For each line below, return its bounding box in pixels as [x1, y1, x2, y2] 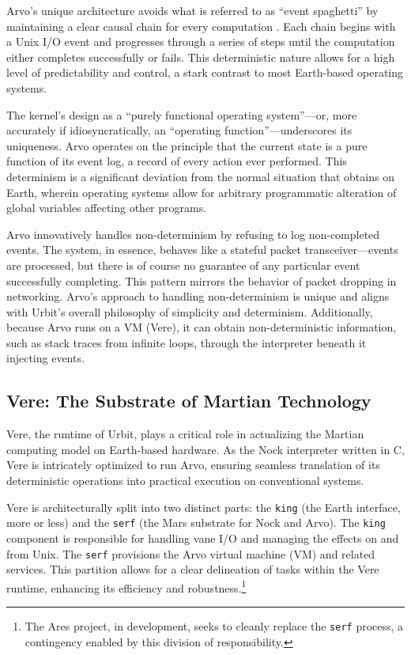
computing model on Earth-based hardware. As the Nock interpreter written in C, [6, 441, 405, 457]
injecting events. [6, 350, 85, 366]
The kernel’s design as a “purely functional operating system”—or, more [6, 106, 357, 123]
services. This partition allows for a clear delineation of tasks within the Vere [6, 561, 379, 577]
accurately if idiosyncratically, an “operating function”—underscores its [6, 122, 353, 138]
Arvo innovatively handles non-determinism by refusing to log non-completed [6, 225, 380, 242]
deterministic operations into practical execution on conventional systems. [6, 472, 364, 489]
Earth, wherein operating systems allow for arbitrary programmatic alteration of [6, 184, 397, 200]
